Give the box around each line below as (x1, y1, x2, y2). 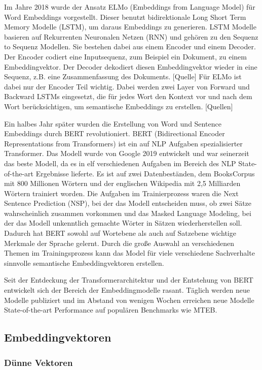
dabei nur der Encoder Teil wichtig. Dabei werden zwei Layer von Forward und (4, 81, 250, 91)
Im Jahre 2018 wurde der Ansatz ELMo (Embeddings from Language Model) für (4, 2, 255, 12)
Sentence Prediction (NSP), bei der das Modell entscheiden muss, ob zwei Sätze (4, 198, 252, 208)
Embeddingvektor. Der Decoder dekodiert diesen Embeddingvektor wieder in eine (4, 61, 257, 72)
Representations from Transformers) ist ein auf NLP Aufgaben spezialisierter (4, 138, 243, 148)
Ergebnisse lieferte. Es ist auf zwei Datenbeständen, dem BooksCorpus (35, 168, 255, 178)
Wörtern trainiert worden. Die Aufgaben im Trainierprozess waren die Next (4, 188, 239, 198)
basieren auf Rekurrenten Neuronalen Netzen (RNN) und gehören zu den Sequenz (4, 31, 258, 42)
